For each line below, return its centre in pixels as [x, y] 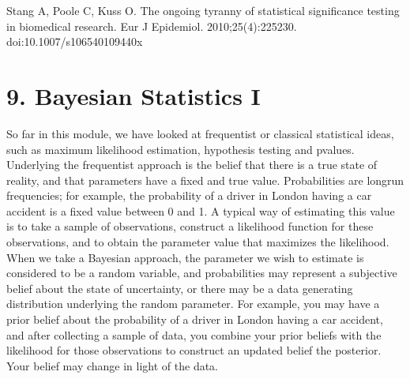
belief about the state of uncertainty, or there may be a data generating [180, 288]
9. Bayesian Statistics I [134, 95]
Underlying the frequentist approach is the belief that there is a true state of [192, 165]
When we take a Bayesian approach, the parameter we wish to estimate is [185, 257]
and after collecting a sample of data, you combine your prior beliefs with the [194, 334]
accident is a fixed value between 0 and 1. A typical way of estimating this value [201, 210]
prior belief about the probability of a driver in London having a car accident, [195, 319]
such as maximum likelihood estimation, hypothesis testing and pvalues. [181, 149]
